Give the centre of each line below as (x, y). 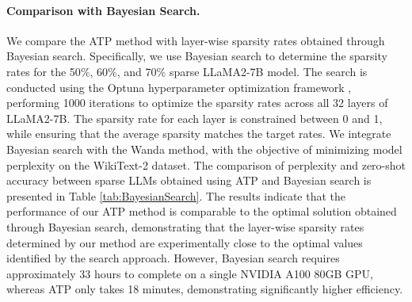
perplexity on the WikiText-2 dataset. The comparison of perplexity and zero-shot (206, 164)
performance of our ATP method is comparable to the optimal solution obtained (202, 211)
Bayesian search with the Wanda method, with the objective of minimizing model (204, 149)
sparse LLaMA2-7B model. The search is (268, 71)
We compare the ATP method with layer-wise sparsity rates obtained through (196, 40)
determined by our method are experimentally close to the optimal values (185, 242)
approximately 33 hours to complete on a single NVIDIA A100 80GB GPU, (190, 273)
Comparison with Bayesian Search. (103, 10)
